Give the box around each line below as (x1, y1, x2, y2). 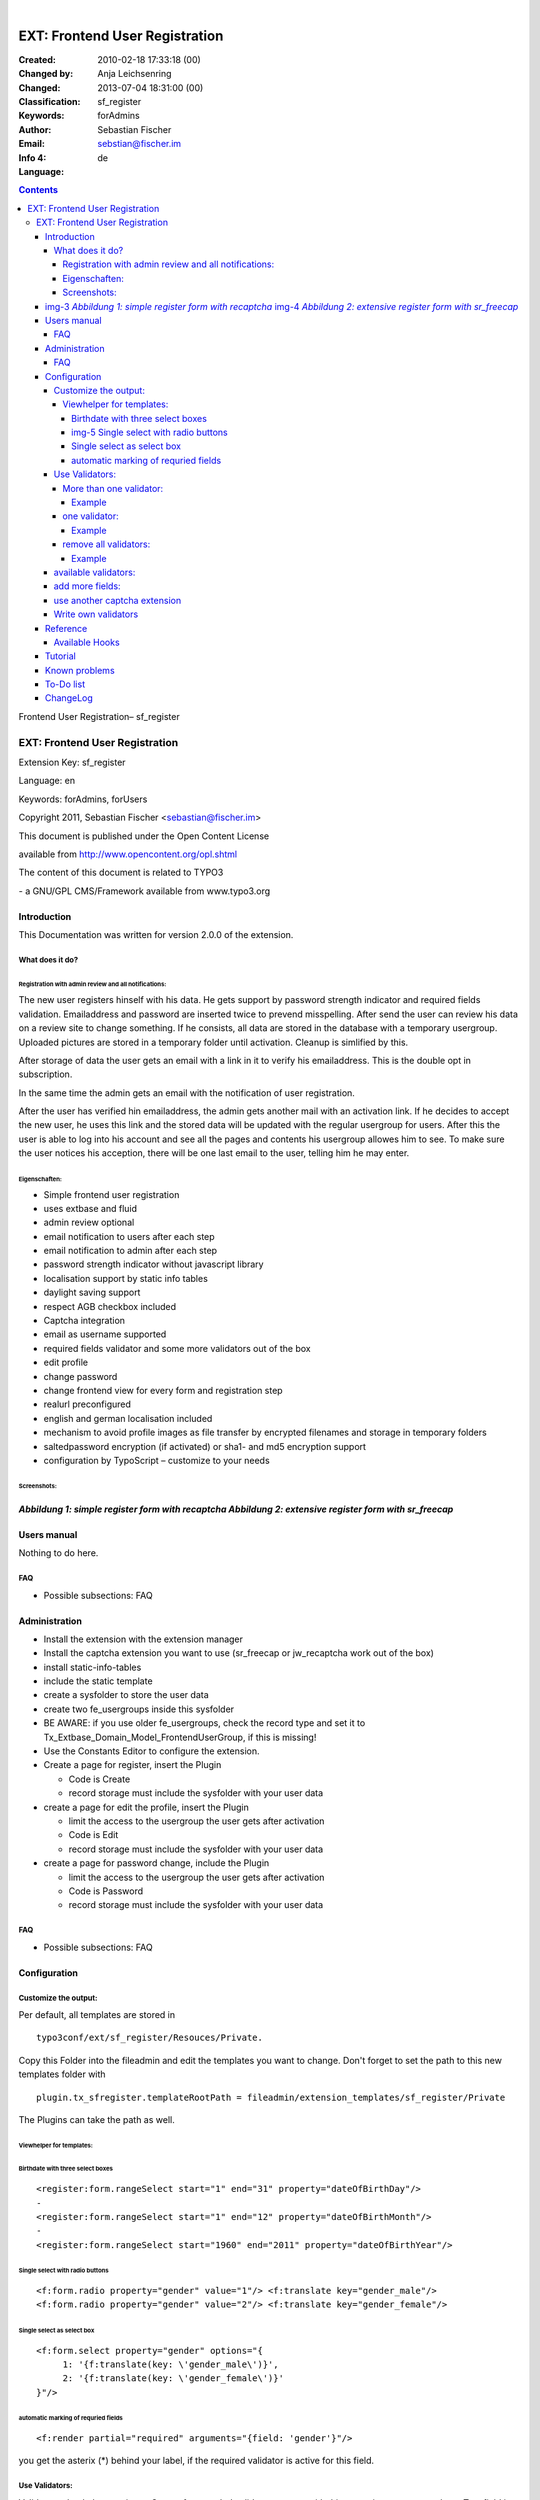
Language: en (18, 775, 75, 787)
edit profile (43, 1356, 89, 1369)
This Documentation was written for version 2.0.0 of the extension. (18, 929, 294, 941)
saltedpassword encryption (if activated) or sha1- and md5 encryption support (43, 1440, 367, 1452)
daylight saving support (43, 1286, 141, 1299)
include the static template (43, 1675, 154, 1687)
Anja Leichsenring (97, 68, 172, 80)
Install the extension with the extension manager (43, 1633, 244, 1645)
